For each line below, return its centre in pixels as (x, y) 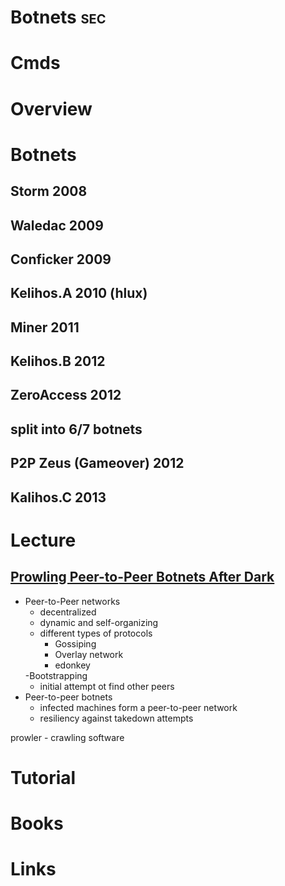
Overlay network (89, 654)
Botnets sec (58, 17)
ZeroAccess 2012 (66, 395)
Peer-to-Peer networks (72, 601)
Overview (51, 108)
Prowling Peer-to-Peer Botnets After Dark (142, 577)
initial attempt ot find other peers (107, 686)
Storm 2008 (49, 191)
